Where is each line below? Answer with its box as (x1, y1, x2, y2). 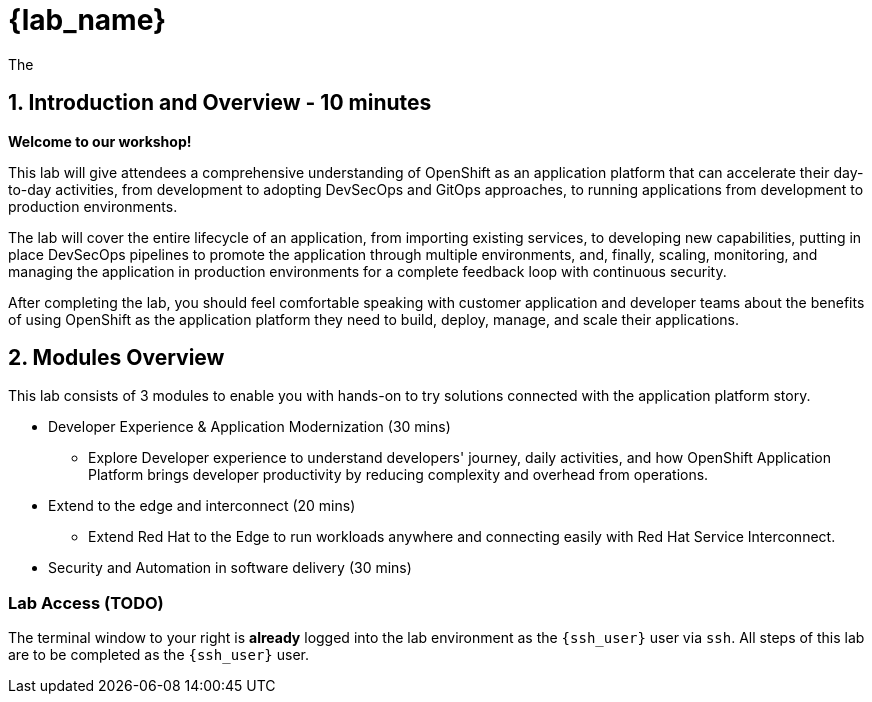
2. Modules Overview (8, 345, 225, 371)
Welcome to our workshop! (8, 132, 192, 150)
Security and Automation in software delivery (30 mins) (48, 559, 412, 577)
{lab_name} (8, 3, 167, 37)
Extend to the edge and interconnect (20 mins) (48, 497, 356, 515)
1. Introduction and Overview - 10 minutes (8, 90, 432, 116)
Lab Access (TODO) (8, 592, 164, 613)
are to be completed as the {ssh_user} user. (8, 646, 309, 664)
